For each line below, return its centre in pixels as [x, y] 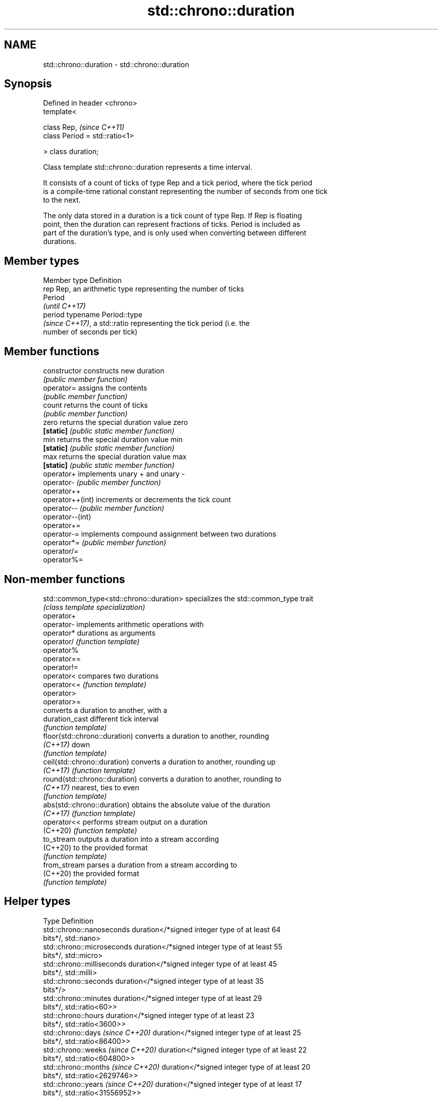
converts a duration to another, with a [105, 710]
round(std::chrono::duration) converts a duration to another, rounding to [162, 779]
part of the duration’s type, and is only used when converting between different [175, 233]
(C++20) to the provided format [95, 847]
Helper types [37, 901]
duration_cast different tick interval [101, 719]
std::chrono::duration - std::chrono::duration [116, 64]
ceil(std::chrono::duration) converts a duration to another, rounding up [159, 761]
